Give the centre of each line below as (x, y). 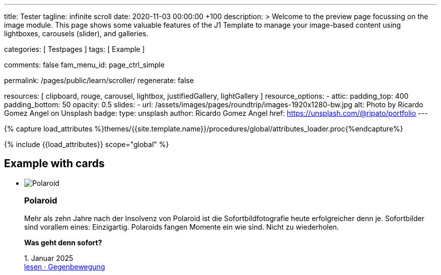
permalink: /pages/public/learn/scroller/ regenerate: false (99, 80)
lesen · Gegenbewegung (65, 266)
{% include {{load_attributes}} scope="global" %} (87, 144)
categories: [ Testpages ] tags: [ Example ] (75, 49)
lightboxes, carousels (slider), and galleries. (76, 33)
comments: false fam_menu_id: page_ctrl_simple (84, 65)
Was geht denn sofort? (63, 242)
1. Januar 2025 (49, 258)
